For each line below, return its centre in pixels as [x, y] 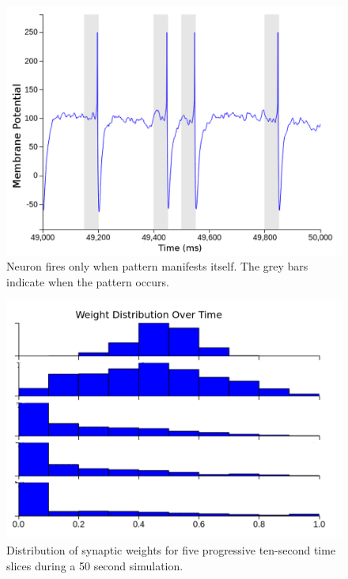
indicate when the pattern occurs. [88, 281]
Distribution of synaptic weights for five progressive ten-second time [171, 550]
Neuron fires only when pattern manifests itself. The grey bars [157, 266]
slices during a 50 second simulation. [95, 565]
